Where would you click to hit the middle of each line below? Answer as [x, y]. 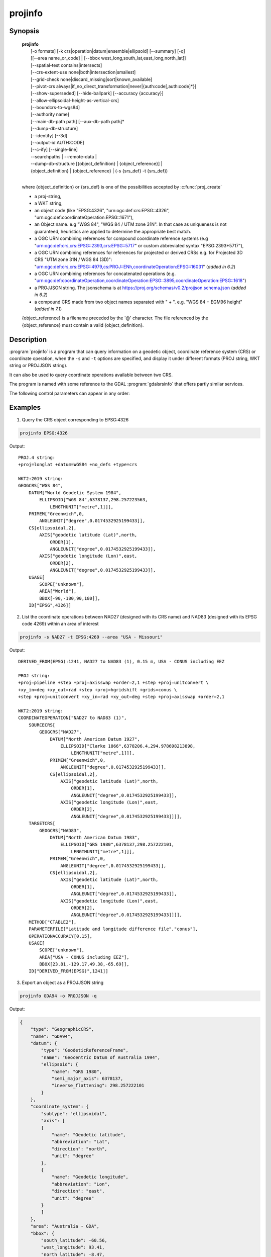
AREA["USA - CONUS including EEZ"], [85, 957]
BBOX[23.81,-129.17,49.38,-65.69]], [85, 964]
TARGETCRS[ [42, 824]
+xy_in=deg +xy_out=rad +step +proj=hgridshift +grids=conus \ [98, 690]
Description [28, 339]
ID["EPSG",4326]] [50, 605]
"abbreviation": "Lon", [81, 1184]
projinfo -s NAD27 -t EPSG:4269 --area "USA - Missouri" [91, 637]
